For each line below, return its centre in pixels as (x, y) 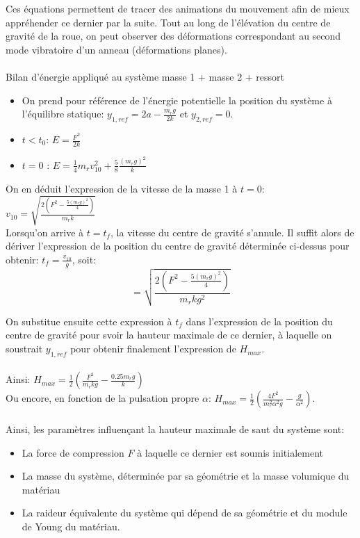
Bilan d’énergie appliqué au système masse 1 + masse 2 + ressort (145, 76)
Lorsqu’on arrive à (45, 232)
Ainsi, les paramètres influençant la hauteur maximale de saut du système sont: (175, 429)
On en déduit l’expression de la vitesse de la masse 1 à (122, 188)
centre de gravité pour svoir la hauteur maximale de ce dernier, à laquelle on (169, 335)
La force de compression (73, 452)
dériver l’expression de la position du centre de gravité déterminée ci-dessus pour (178, 246)
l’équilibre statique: (63, 114)
